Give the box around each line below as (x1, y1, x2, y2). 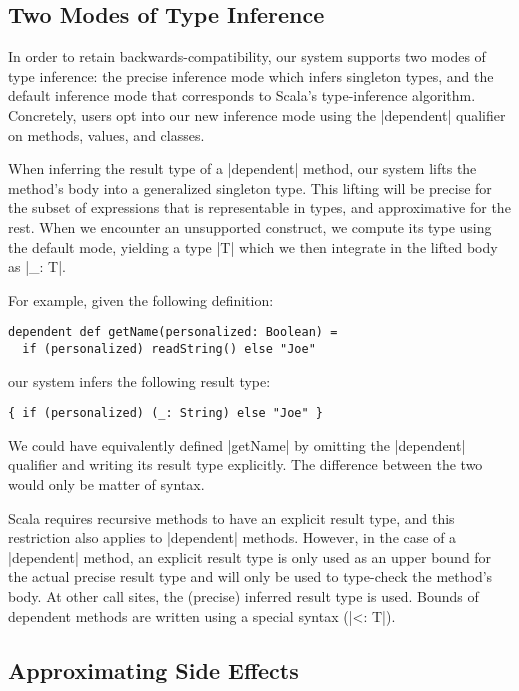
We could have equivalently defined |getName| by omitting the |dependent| (8, 434, 466, 455)
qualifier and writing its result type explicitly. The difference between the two (8, 454, 483, 475)
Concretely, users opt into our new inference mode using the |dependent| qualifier (8, 104, 506, 125)
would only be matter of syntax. (8, 474, 205, 495)
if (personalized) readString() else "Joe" (22, 341, 316, 356)
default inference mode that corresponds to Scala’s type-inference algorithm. (8, 85, 476, 106)
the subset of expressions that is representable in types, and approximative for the (8, 197, 511, 218)
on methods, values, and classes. (8, 124, 205, 145)
